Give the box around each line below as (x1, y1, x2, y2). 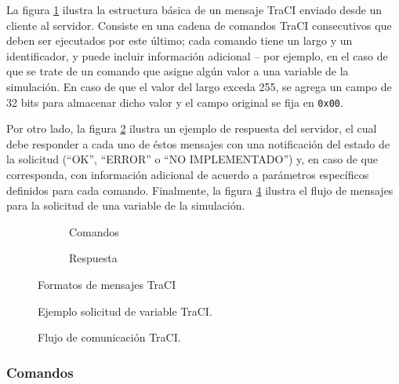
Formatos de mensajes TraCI (38, 276, 176, 292)
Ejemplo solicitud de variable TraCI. (38, 302, 212, 319)
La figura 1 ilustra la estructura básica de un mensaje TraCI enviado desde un (6, 2, 383, 17)
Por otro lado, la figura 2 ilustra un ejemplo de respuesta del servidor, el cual (6, 120, 377, 137)
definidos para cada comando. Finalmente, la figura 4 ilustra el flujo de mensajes (6, 181, 394, 198)
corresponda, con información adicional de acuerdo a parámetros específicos (6, 166, 369, 182)
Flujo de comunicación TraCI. (38, 329, 181, 346)
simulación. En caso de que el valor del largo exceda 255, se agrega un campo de (6, 78, 392, 94)
